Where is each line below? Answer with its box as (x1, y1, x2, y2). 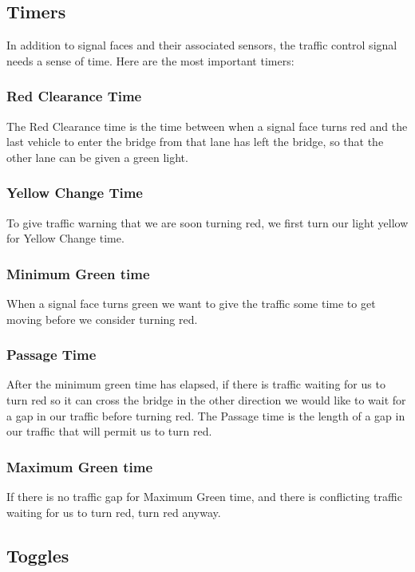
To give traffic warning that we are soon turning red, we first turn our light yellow (6, 214, 409, 231)
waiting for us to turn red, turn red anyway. (6, 503, 221, 520)
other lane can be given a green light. (6, 148, 188, 165)
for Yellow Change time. (6, 230, 125, 247)
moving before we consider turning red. (6, 310, 198, 327)
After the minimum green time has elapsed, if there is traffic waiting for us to (6, 376, 385, 393)
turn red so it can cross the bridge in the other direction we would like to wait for (6, 392, 406, 408)
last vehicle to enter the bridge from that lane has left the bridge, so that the (6, 133, 384, 150)
